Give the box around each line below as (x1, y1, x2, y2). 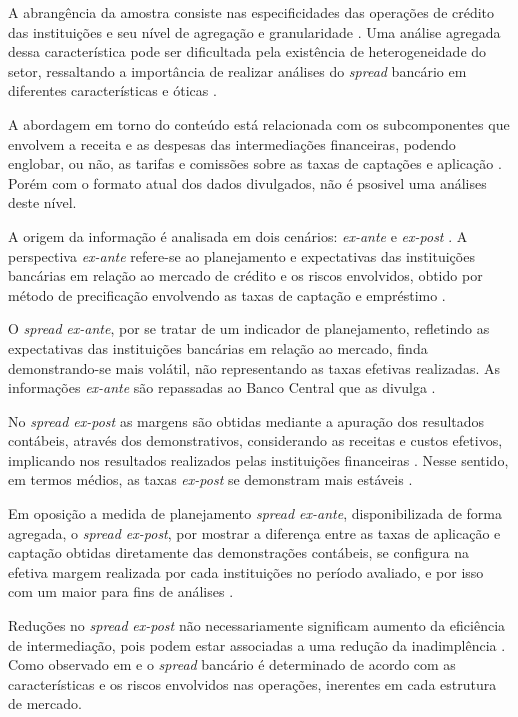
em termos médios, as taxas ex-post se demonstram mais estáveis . (8, 469, 413, 490)
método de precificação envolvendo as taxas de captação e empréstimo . (8, 284, 446, 305)
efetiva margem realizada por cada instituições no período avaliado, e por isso (8, 561, 484, 582)
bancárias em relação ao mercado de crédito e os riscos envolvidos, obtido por (8, 265, 483, 286)
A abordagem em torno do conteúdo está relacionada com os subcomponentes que (8, 113, 510, 134)
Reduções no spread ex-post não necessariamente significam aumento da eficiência (8, 615, 506, 636)
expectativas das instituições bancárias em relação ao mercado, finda (8, 337, 428, 358)
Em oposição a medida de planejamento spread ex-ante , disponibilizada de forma (8, 503, 502, 524)
